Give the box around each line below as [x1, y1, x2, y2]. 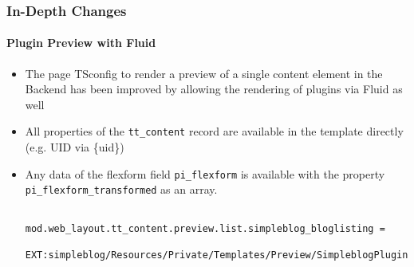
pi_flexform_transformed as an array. [25, 181, 218, 198]
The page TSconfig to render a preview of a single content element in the [25, 65, 383, 81]
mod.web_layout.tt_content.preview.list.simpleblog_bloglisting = [25, 222, 385, 234]
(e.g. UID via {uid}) [25, 139, 124, 155]
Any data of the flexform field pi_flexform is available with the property [25, 165, 385, 182]
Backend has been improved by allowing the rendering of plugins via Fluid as [25, 80, 403, 97]
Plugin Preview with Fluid [6, 34, 156, 51]
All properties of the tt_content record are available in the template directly [25, 123, 404, 139]
